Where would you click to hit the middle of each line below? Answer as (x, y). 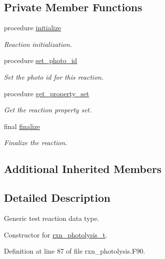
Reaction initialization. (38, 44)
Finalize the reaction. (36, 142)
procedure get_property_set (47, 93)
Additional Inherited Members (83, 169)
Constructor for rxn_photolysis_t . (56, 234)
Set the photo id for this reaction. (54, 76)
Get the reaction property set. (48, 110)
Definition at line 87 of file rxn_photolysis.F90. (75, 251)
